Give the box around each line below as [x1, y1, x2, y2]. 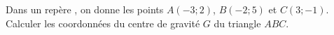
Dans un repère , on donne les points [6, 2, 164, 16]
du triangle [214, 15, 261, 30]
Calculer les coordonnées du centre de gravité [6, 15, 200, 30]
